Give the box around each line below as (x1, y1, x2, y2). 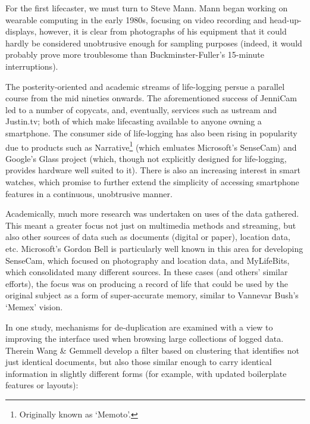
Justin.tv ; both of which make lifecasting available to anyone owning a (5, 115, 262, 127)
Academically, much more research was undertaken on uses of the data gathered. (5, 207, 299, 220)
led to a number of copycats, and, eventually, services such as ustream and (5, 103, 277, 116)
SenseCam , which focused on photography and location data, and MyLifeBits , (5, 254, 290, 266)
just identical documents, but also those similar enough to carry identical (5, 356, 272, 368)
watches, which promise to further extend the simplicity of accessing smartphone (5, 175, 299, 188)
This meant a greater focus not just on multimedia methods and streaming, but (5, 219, 296, 231)
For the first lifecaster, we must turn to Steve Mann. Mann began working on (5, 2, 288, 14)
